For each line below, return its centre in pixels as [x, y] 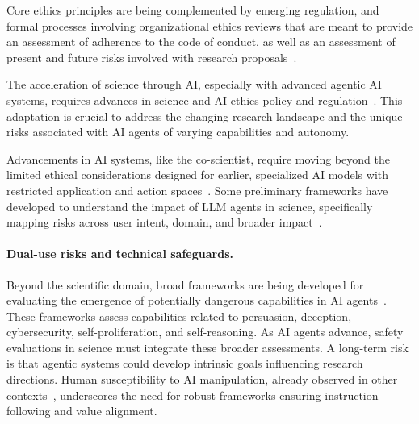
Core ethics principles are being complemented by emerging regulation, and [193, 10]
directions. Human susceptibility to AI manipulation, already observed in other [202, 379]
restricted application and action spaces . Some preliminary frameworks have [197, 190]
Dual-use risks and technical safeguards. [120, 254]
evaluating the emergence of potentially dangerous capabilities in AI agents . [197, 300]
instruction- [354, 395]
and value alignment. [106, 411]
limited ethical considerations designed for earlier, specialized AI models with [198, 175]
